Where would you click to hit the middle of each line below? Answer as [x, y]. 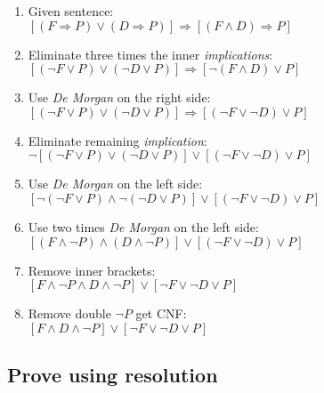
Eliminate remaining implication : [117, 140]
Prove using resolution [113, 375]
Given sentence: [71, 11]
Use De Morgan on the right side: [119, 97]
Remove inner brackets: [92, 270]
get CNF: [161, 313]
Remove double [69, 313]
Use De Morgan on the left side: [115, 184]
